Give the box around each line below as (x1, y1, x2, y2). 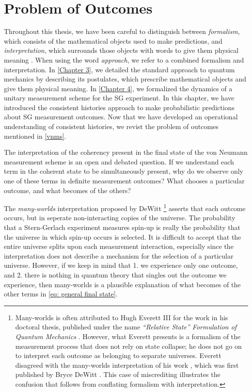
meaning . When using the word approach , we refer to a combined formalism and (4, 54, 244, 65)
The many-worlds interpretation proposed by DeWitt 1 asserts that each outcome (4, 202, 246, 213)
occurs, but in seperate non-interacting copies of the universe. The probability (4, 212, 236, 223)
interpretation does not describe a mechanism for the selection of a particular (4, 250, 234, 261)
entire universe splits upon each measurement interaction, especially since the (4, 241, 234, 251)
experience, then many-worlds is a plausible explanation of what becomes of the (4, 279, 241, 289)
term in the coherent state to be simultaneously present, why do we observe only (4, 166, 243, 176)
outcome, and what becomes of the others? (4, 185, 131, 195)
